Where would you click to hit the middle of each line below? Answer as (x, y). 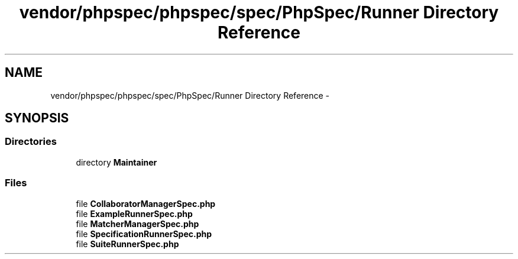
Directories (31, 142)
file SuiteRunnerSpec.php (127, 244)
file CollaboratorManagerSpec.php (146, 203)
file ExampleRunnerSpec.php (134, 213)
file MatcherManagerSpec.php (137, 224)
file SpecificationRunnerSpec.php (144, 234)
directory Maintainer (116, 162)
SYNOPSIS (37, 118)
